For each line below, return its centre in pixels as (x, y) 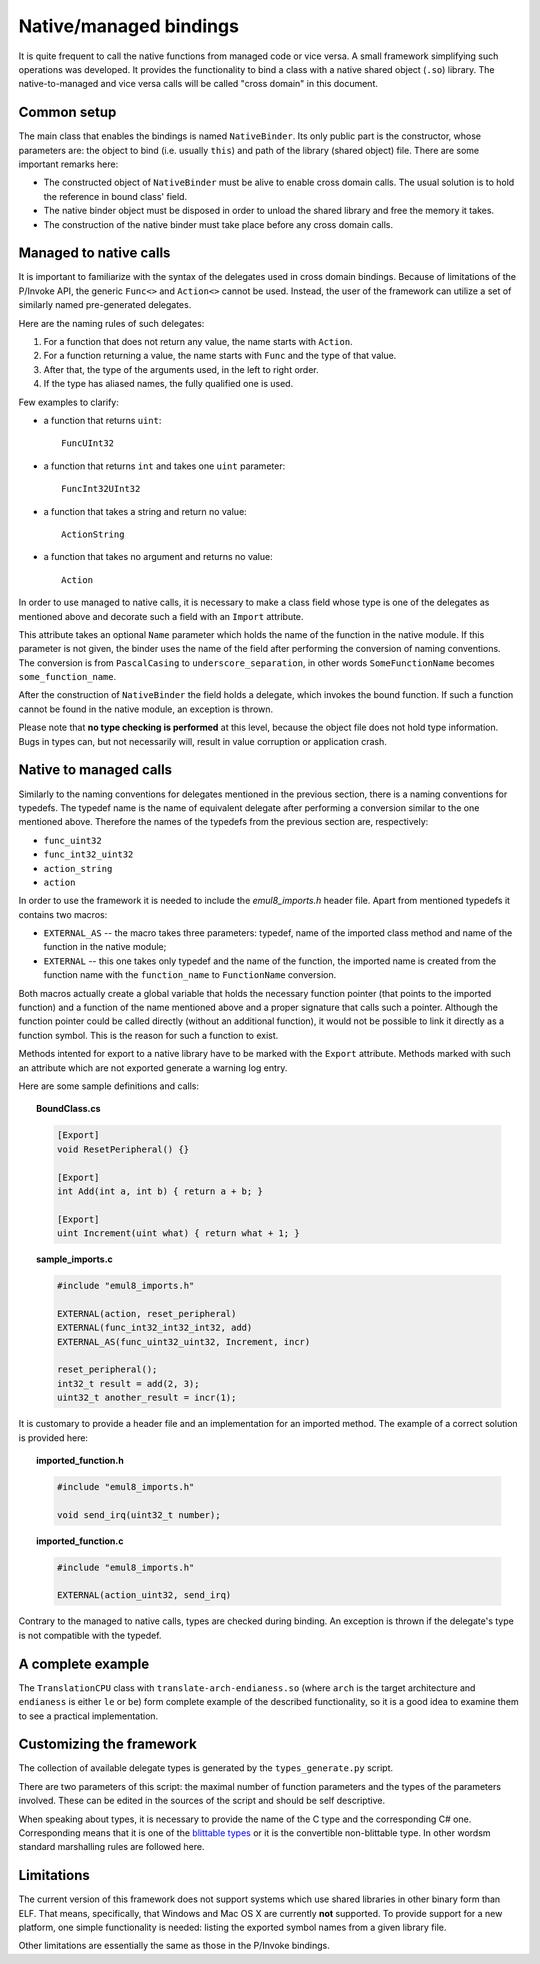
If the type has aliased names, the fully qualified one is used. (168, 384)
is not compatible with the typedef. (90, 1635)
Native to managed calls (95, 770)
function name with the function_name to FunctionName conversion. (190, 975)
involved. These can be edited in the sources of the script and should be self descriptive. (202, 1801)
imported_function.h (80, 1460)
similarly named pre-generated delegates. (105, 305)
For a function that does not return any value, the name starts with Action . (198, 342)
